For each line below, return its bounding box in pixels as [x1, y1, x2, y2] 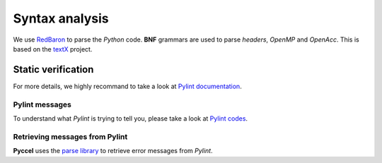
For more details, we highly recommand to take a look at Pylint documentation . [13, 82, 242, 90]
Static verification [13, 64, 94, 76]
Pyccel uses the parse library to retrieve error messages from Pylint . [13, 147, 213, 155]
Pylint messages [13, 99, 72, 109]
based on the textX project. [13, 44, 93, 53]
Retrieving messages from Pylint [13, 131, 128, 141]
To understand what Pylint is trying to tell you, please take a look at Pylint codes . [13, 114, 248, 123]
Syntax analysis [13, 11, 109, 26]
